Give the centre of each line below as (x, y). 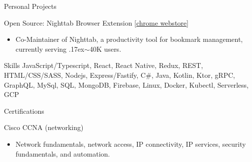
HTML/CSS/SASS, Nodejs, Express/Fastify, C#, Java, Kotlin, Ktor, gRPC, (120, 75)
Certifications (24, 111)
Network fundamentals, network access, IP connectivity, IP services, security (131, 144)
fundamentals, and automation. (63, 153)
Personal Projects (30, 6)
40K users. (106, 49)
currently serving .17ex (50, 49)
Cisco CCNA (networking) (44, 127)
